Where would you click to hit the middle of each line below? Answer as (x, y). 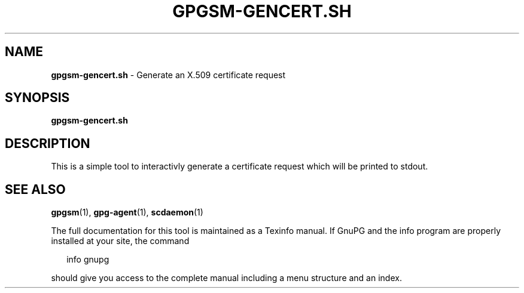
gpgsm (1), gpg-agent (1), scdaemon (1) (127, 212)
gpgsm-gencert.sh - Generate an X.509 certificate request (168, 75)
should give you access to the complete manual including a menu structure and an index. (226, 278)
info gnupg (88, 260)
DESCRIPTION (48, 143)
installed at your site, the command (120, 241)
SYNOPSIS (37, 98)
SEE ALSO (35, 189)
